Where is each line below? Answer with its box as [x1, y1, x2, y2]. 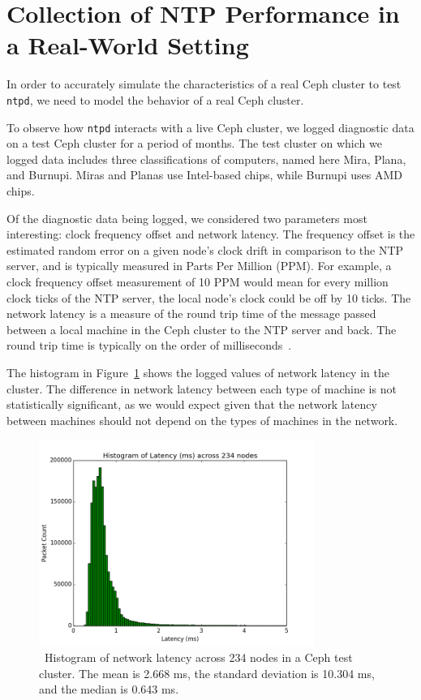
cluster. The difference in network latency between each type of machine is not [6, 380, 397, 397]
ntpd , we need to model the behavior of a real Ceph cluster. [6, 91, 304, 108]
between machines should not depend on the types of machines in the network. [6, 411, 398, 428]
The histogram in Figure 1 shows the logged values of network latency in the [6, 363, 389, 380]
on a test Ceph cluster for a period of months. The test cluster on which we [6, 135, 382, 152]
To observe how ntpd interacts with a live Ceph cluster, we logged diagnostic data [6, 118, 415, 135]
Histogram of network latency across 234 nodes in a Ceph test [44, 649, 353, 666]
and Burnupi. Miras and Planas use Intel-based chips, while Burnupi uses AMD [6, 166, 402, 183]
